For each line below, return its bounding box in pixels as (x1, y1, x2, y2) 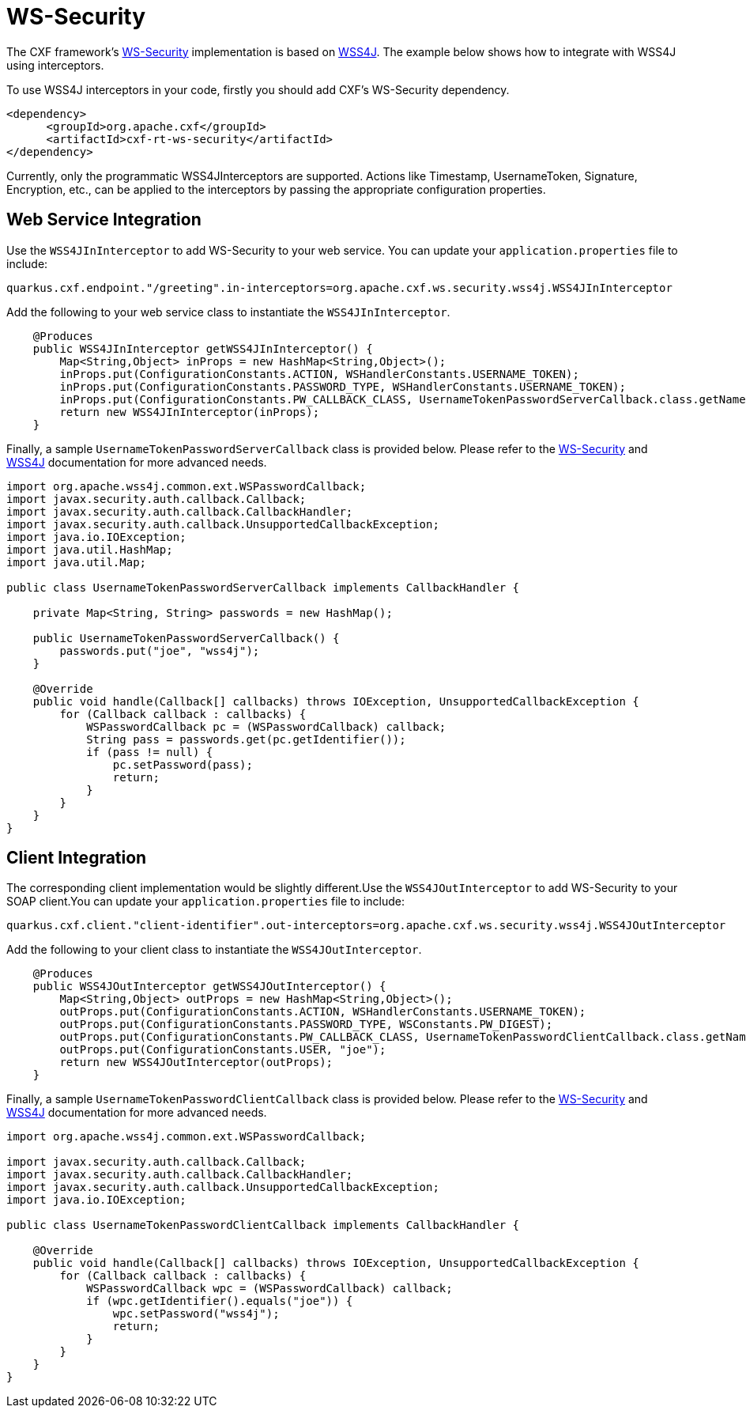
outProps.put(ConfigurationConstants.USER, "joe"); (59, 1043, 386, 1057)
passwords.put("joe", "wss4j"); (59, 644, 260, 657)
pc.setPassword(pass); (112, 758, 253, 771)
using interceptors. (6, 58, 104, 72)
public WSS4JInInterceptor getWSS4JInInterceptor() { (32, 342, 373, 355)
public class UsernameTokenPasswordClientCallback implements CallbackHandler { (6, 1219, 520, 1232)
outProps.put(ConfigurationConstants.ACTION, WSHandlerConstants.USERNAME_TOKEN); (59, 1005, 586, 1019)
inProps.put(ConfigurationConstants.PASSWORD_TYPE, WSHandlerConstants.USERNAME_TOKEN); (59, 380, 626, 393)
